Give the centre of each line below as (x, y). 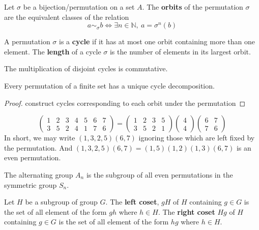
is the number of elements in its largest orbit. (180, 51)
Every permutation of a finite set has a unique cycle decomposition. (109, 85)
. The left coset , (132, 202)
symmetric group (31, 184)
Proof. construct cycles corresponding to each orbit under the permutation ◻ (125, 103)
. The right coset (186, 211)
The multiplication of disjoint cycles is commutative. (86, 68)
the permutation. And (38, 147)
